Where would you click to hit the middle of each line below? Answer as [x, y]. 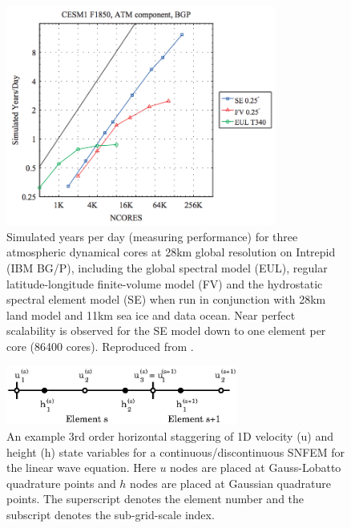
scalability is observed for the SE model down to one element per [166, 331]
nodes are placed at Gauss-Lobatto [256, 468]
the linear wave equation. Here [81, 468]
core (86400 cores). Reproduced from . [100, 346]
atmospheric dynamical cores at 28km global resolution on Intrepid [171, 252]
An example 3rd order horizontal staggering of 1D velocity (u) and [170, 436]
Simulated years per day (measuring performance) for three [152, 236]
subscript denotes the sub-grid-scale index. [111, 515]
